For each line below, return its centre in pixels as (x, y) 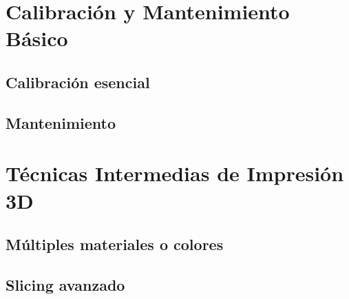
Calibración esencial (78, 82)
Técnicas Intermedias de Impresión (175, 173)
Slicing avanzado (65, 284)
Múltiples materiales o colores (115, 244)
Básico (37, 38)
